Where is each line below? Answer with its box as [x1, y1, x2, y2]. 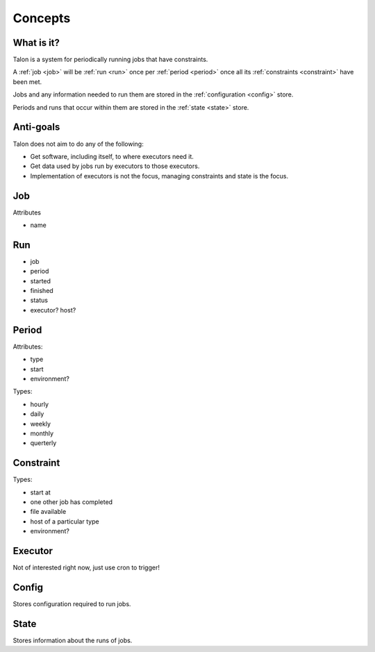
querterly [30, 439, 57, 447]
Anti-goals [12, 122, 60, 133]
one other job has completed [30, 497, 113, 506]
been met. [12, 77, 42, 86]
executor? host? [30, 306, 76, 314]
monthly [30, 429, 54, 437]
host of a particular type [30, 517, 100, 526]
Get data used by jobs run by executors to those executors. [30, 162, 200, 170]
